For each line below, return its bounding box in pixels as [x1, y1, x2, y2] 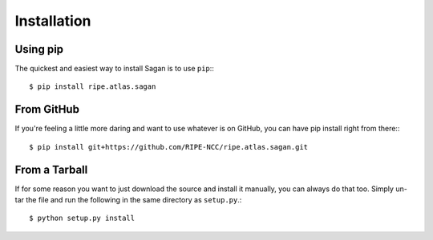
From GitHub [14, 102, 80, 116]
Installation [14, 12, 91, 30]
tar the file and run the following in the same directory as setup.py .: [14, 195, 242, 205]
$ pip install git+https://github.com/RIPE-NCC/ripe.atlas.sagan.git [29, 142, 309, 151]
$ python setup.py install [29, 214, 136, 223]
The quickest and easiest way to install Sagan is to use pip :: [14, 64, 214, 74]
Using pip [14, 42, 64, 56]
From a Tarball [14, 162, 88, 176]
